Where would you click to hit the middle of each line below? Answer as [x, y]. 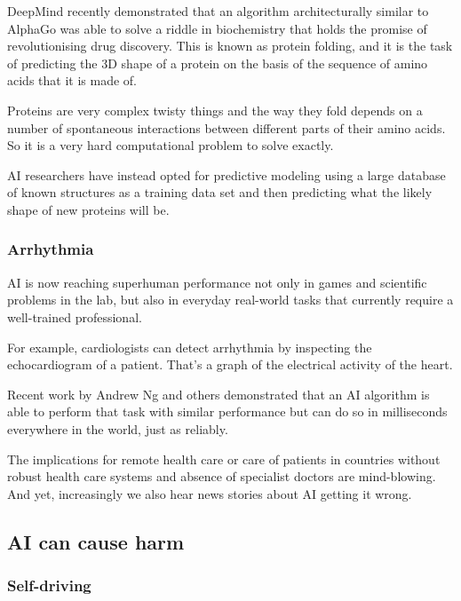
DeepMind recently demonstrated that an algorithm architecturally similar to [218, 11]
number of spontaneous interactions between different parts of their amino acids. [227, 127]
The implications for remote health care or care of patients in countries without [224, 459]
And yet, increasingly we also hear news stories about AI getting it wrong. [210, 493]
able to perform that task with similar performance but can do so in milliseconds [227, 411]
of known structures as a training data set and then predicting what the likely [220, 192]
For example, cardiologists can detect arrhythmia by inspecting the [190, 347]
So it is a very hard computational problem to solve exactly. [171, 145]
